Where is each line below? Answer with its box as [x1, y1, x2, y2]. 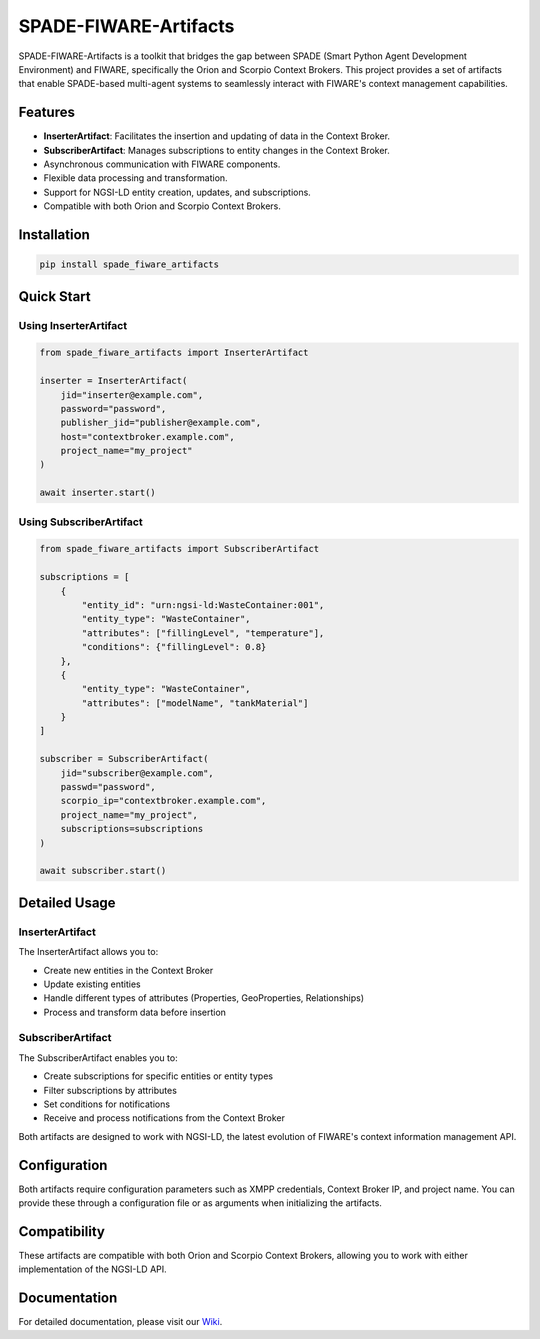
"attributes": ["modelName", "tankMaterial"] [81, 697, 309, 709]
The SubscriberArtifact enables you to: [18, 1051, 179, 1064]
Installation [18, 226, 90, 243]
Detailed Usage [18, 894, 116, 911]
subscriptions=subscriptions [60, 823, 204, 835]
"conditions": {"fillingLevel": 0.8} [81, 641, 267, 653]
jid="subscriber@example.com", [60, 767, 214, 779]
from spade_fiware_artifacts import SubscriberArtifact [39, 543, 320, 555]
